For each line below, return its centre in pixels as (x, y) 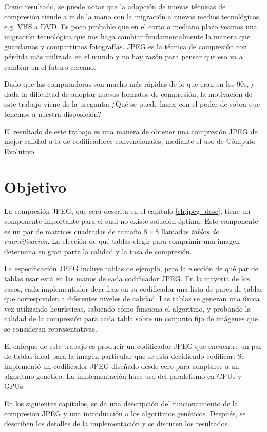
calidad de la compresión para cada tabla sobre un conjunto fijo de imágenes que (131, 318)
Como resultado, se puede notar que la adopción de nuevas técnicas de (115, 6)
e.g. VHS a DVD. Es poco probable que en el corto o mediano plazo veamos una (131, 26)
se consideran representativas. (51, 328)
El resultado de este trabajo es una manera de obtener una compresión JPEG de (131, 131)
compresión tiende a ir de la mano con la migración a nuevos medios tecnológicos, (133, 16)
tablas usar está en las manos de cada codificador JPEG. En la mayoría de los (127, 278)
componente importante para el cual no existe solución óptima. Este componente (131, 221)
